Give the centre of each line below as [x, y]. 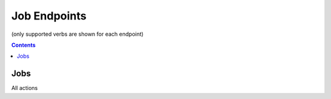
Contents [24, 45]
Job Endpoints [49, 16]
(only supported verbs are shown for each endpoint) [78, 34]
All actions [25, 88]
